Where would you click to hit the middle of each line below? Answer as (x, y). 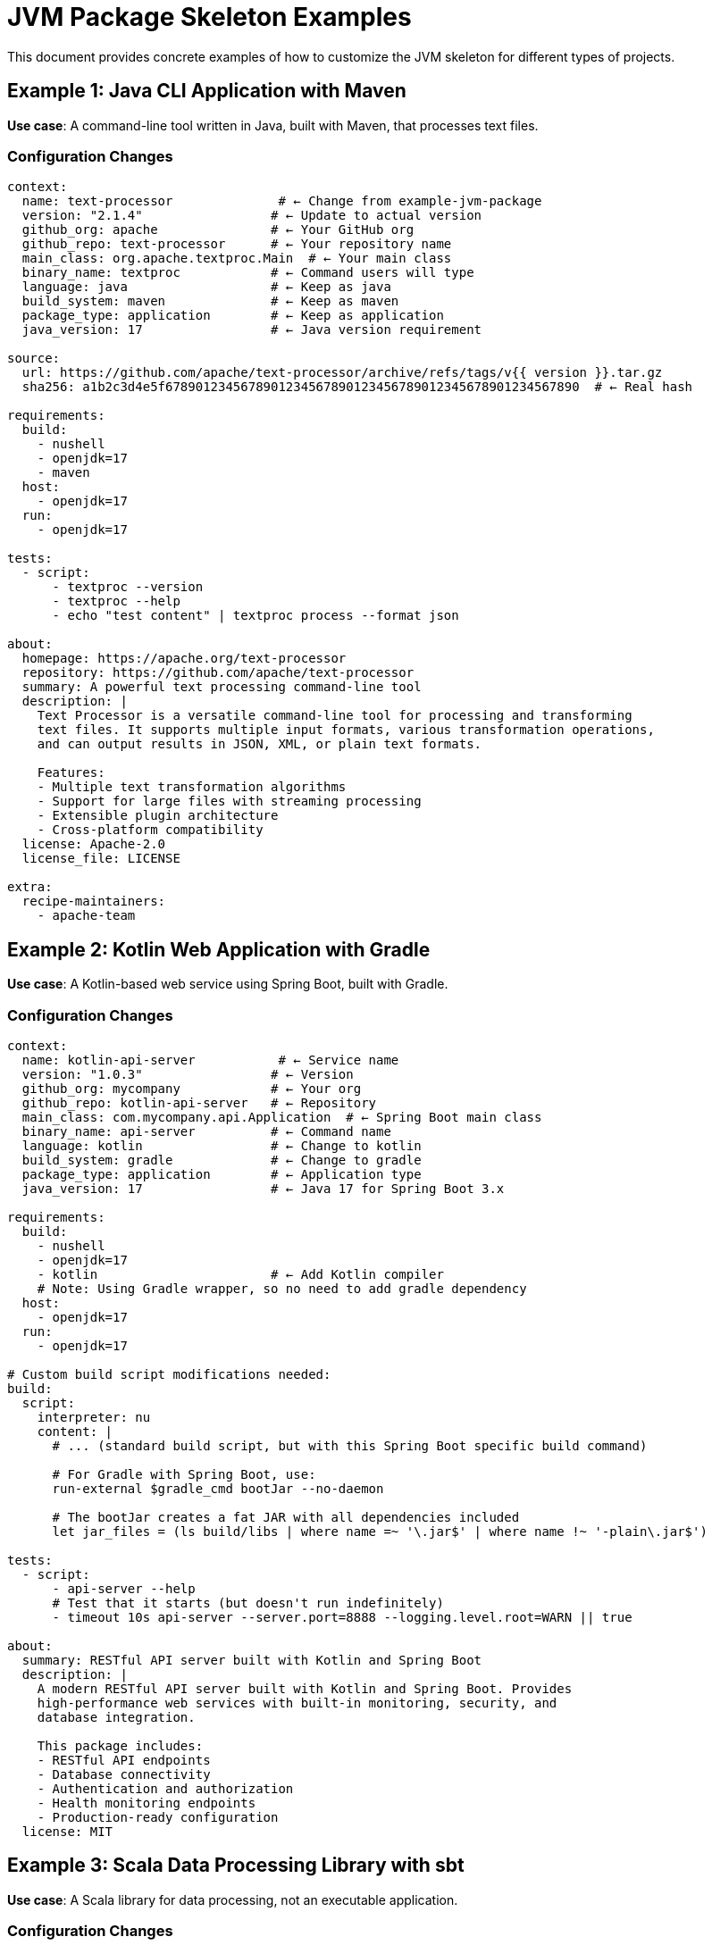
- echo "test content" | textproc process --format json (255, 616)
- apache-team (86, 916)
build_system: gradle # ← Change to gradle (222, 1160)
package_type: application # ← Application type (222, 1174)
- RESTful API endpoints (124, 1760)
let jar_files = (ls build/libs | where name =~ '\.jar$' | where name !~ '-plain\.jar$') (380, 1531)
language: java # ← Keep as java (206, 287)
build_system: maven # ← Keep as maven (210, 301)
